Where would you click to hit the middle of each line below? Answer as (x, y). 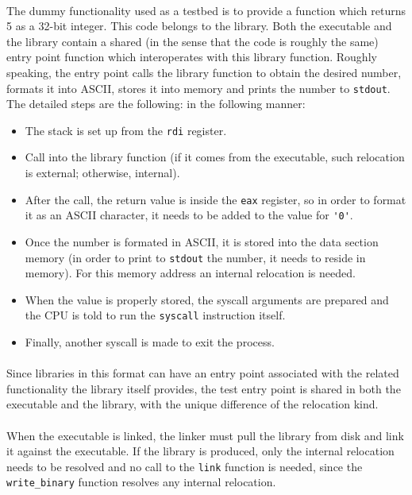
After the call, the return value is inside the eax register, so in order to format (216, 199)
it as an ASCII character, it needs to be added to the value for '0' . (189, 215)
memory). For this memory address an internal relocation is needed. (190, 273)
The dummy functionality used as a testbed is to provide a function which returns (206, 10)
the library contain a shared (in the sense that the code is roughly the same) (193, 41)
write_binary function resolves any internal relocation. (141, 482)
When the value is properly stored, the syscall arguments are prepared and (207, 299)
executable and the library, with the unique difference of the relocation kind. (193, 404)
